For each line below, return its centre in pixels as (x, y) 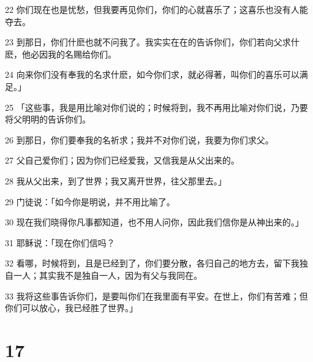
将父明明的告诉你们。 (48, 119)
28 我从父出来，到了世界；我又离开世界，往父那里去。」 (116, 180)
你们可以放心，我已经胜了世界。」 (71, 308)
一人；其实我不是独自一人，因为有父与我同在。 (107, 275)
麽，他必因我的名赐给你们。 (61, 54)
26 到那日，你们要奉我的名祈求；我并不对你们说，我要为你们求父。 (139, 139)
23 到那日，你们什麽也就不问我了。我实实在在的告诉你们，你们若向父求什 (152, 42)
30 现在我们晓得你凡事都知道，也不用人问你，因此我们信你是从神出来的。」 (154, 222)
